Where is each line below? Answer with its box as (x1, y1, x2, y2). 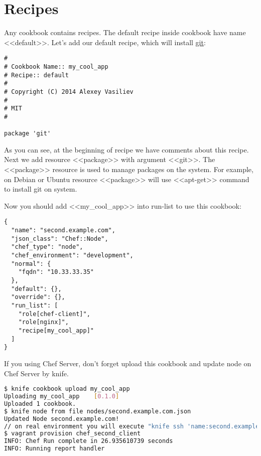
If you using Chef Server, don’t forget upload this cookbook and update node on (4, 358, 251, 368)
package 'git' (4, 130, 51, 137)
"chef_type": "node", (11, 243, 83, 251)
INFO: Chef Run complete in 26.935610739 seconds (4, 437, 173, 445)
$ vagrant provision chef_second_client (4, 430, 141, 437)
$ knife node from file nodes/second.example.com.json (4, 407, 191, 415)
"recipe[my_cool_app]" (18, 327, 94, 334)
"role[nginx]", (18, 319, 69, 326)
